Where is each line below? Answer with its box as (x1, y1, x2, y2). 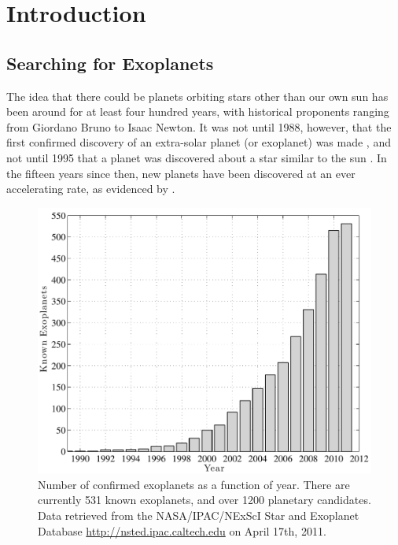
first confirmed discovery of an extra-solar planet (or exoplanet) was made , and (6, 134, 391, 150)
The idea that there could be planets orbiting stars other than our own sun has (6, 87, 389, 104)
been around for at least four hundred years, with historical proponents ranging (6, 103, 389, 120)
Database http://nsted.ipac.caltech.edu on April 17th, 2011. (38, 522, 326, 539)
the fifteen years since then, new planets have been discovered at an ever (6, 165, 356, 181)
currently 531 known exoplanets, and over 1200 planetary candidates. (38, 491, 371, 508)
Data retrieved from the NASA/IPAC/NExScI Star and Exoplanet (38, 506, 359, 523)
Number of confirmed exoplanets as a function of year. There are (38, 476, 350, 492)
